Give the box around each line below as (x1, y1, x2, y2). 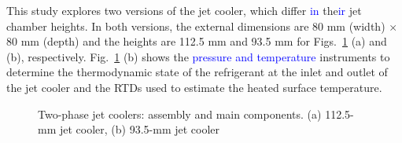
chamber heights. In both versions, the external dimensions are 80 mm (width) (6, 17, 385, 34)
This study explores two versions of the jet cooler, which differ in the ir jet (6, 2, 362, 18)
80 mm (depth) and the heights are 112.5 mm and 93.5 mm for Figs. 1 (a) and (6, 33, 387, 49)
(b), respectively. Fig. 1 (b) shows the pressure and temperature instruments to (6, 48, 390, 64)
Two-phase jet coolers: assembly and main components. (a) (38, 105, 322, 122)
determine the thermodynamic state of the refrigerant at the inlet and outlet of (6, 64, 388, 80)
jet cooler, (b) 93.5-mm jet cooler (59, 121, 220, 137)
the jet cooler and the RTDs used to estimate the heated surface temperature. (6, 79, 382, 95)
